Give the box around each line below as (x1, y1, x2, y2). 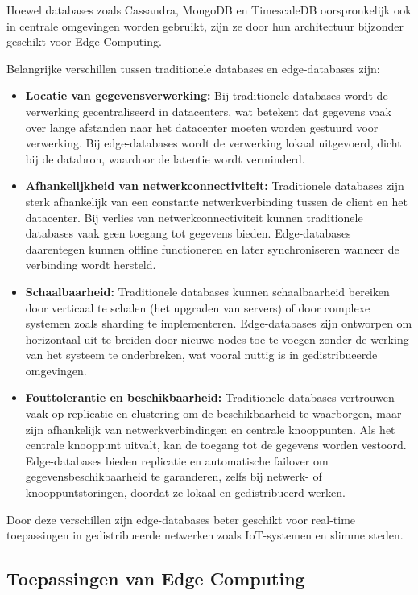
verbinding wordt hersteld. (25, 256, 156, 273)
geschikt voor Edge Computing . (6, 33, 162, 50)
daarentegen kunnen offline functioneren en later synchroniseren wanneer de (25, 240, 399, 257)
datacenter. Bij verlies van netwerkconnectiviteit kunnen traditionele (25, 209, 363, 225)
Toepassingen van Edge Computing (6, 566, 305, 591)
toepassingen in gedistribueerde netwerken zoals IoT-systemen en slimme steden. (6, 527, 404, 543)
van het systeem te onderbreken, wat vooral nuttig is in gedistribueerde (25, 346, 378, 363)
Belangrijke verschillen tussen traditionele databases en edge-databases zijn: (6, 60, 380, 76)
